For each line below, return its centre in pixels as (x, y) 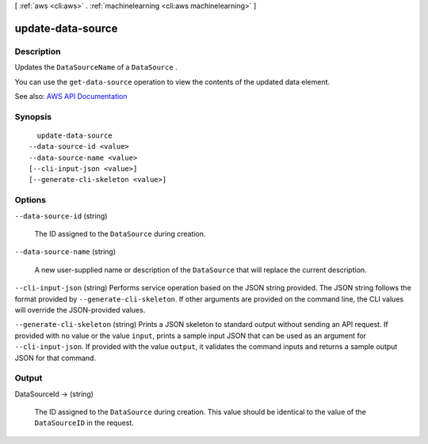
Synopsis (33, 116)
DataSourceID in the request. (84, 423)
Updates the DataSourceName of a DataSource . (96, 67)
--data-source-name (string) (65, 252)
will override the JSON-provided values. (80, 309)
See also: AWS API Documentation (71, 96)
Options (31, 200)
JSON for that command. (55, 358)
